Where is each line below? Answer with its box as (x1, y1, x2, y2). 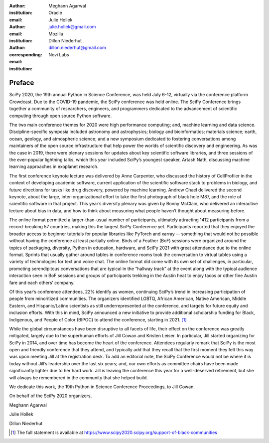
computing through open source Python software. (9, 113, 112, 119)
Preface (9, 79, 34, 87)
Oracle (48, 10, 62, 16)
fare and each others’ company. (9, 280, 75, 286)
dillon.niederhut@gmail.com (48, 45, 107, 51)
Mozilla (48, 30, 63, 37)
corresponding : (9, 51, 42, 57)
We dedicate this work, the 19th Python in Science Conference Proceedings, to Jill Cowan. (9, 384, 195, 390)
